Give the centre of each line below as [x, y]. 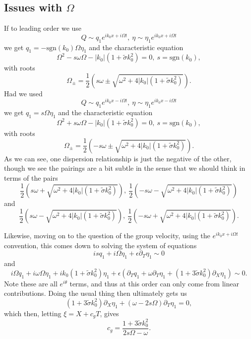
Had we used [23, 93]
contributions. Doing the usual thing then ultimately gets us [95, 293]
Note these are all [31, 283]
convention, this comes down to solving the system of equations [100, 245]
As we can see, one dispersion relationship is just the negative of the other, [118, 158]
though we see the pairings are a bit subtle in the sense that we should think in [125, 168]
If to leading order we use [43, 28]
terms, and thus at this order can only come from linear [154, 283]
